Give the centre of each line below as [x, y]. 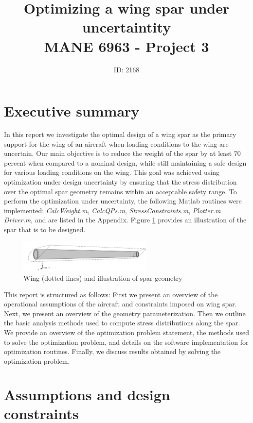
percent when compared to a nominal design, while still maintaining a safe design [125, 162]
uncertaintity [126, 27]
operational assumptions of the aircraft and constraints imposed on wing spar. [120, 304]
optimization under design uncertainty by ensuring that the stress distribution [120, 182]
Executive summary [72, 111]
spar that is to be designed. [45, 229]
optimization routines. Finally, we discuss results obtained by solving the [112, 351]
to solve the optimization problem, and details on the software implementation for [126, 342]
